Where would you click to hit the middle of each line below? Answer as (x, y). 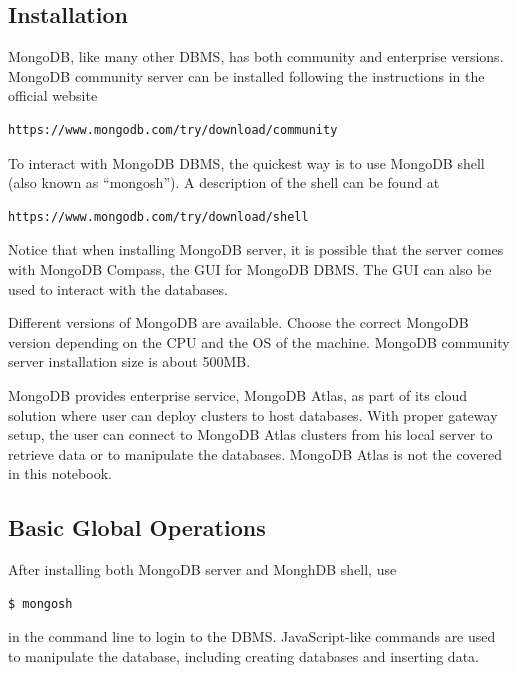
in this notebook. (60, 473)
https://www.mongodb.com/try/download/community (173, 129)
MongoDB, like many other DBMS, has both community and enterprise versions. (256, 56)
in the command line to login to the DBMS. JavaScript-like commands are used (252, 636)
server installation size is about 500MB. (129, 361)
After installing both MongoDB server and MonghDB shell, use (202, 569)
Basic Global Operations (137, 527)
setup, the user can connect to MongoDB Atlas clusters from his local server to (250, 434)
